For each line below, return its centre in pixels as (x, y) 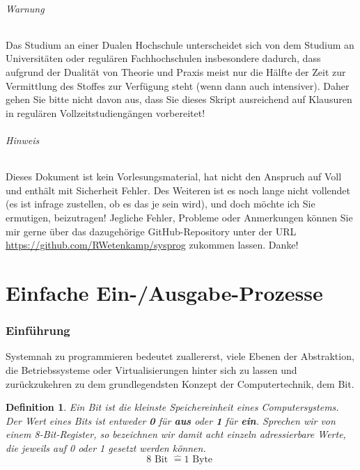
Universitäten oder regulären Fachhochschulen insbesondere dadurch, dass (163, 58)
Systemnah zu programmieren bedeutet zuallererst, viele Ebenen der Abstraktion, (180, 356)
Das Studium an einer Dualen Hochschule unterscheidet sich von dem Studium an (180, 44)
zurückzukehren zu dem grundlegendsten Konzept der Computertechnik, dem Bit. (180, 383)
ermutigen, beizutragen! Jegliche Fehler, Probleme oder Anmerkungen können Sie (179, 217)
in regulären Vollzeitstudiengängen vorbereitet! (105, 112)
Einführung (38, 330)
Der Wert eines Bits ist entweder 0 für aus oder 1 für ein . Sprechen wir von (171, 420)
